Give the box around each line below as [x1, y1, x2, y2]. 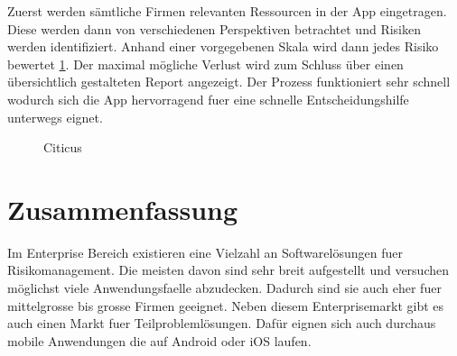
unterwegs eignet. [7, 107, 103, 126]
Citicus [43, 138, 82, 157]
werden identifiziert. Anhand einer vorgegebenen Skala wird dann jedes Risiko [7, 37, 439, 56]
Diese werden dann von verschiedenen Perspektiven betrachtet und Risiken [7, 19, 421, 38]
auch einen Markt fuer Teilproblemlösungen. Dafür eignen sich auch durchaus [7, 314, 436, 333]
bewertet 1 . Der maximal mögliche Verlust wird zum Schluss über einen [7, 54, 404, 73]
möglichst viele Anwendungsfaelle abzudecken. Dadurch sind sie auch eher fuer [7, 278, 442, 297]
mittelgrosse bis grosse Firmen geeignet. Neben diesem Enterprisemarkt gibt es [7, 296, 444, 315]
